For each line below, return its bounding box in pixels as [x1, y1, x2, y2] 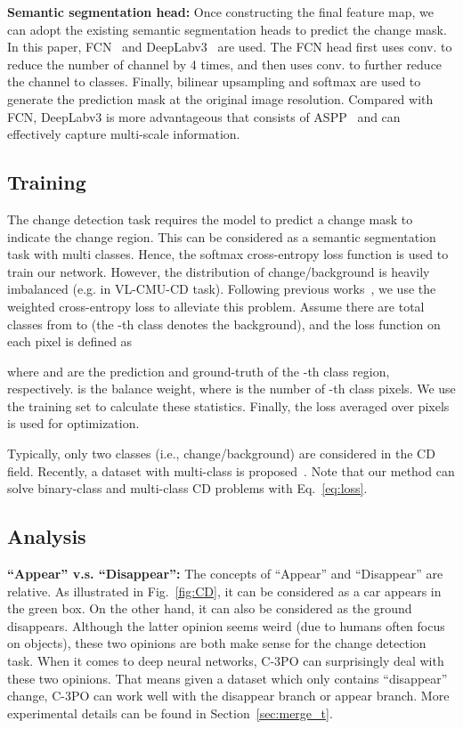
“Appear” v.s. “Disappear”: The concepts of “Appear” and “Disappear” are [7, 564, 443, 583]
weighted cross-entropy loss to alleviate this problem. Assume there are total [7, 296, 425, 315]
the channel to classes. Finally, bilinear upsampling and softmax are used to [7, 72, 421, 91]
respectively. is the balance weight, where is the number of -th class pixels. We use [7, 379, 456, 398]
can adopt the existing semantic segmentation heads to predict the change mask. [7, 20, 447, 38]
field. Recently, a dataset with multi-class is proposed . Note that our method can [7, 461, 455, 480]
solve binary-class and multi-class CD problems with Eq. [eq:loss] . [7, 479, 368, 498]
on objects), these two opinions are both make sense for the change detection [7, 634, 426, 652]
